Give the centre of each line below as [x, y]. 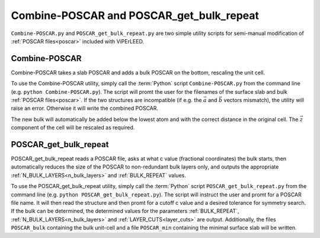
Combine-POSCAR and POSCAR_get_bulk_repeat [135, 15]
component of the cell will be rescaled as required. [73, 128]
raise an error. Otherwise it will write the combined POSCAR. [85, 108]
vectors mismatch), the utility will [264, 100]
